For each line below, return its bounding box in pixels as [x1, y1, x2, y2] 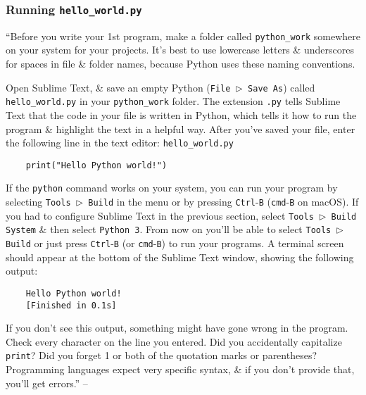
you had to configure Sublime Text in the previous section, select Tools [6, 208, 314, 222]
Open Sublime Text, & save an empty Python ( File [6, 80, 231, 94]
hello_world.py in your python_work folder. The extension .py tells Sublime [6, 94, 341, 108]
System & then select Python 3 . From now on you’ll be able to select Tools [6, 222, 332, 237]
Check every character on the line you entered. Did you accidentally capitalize [6, 334, 342, 349]
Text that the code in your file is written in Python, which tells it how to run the [6, 107, 357, 122]
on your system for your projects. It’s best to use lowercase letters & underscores [6, 42, 354, 57]
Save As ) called [248, 80, 315, 94]
